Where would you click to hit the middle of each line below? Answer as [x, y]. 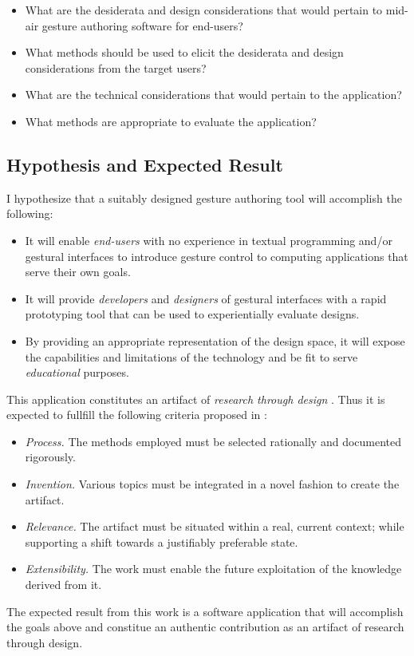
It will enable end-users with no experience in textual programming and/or [209, 240]
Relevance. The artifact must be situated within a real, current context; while [215, 526]
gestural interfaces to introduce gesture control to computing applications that [217, 256]
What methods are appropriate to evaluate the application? [171, 121]
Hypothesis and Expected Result [145, 164]
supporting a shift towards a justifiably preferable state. [162, 541]
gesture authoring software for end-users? [142, 25]
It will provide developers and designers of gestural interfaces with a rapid [206, 298]
